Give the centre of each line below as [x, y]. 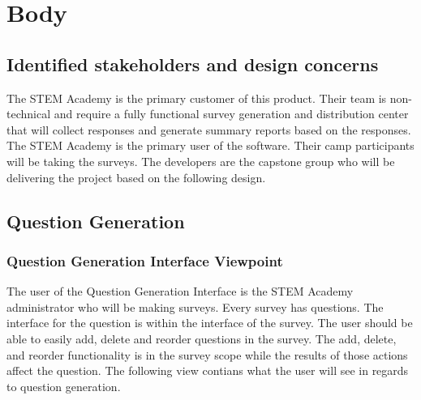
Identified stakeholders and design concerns [193, 64]
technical [29, 114]
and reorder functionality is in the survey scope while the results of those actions [207, 354]
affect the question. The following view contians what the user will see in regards [208, 370]
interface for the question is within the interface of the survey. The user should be [210, 323]
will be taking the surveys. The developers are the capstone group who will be [201, 161]
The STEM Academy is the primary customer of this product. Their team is [197, 98]
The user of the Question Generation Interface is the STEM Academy [180, 291]
